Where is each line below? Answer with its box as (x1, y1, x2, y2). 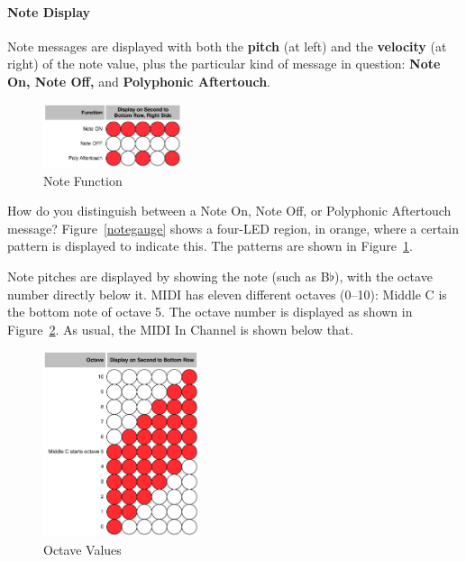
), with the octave (334, 267, 433, 285)
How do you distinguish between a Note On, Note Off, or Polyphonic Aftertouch (7, 201, 452, 220)
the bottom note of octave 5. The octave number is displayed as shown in (7, 302, 413, 321)
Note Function (43, 170, 123, 189)
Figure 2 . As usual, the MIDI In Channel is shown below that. (7, 319, 354, 338)
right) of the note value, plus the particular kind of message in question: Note (7, 54, 441, 73)
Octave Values (43, 540, 122, 558)
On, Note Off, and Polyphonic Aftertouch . (7, 71, 270, 90)
